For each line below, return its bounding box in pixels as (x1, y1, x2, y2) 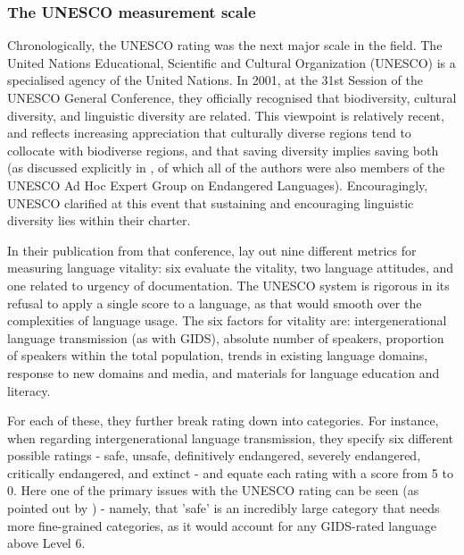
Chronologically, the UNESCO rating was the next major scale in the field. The (7, 36, 443, 55)
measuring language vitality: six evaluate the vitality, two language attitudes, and (7, 258, 454, 277)
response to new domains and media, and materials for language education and (7, 363, 440, 382)
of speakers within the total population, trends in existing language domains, (7, 346, 428, 365)
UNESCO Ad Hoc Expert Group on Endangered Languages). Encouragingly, (7, 175, 428, 194)
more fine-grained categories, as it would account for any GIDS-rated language (7, 516, 436, 534)
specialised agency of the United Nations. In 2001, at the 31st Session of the (7, 71, 423, 89)
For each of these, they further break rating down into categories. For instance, (7, 411, 439, 430)
